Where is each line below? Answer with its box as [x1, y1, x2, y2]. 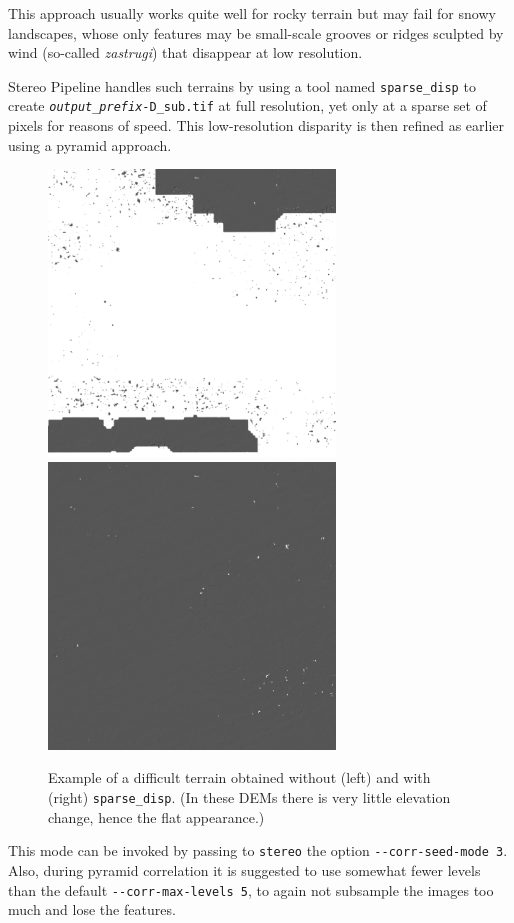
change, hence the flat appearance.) [48, 806, 265, 827]
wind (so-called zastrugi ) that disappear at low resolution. [8, 42, 363, 63]
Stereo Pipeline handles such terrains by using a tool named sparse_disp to [8, 75, 476, 96]
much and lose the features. [8, 899, 176, 920]
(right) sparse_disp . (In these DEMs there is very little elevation [48, 787, 451, 808]
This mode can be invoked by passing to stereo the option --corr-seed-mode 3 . [8, 840, 508, 861]
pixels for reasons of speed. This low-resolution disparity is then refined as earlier [8, 115, 505, 136]
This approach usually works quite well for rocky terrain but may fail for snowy [8, 3, 496, 23]
